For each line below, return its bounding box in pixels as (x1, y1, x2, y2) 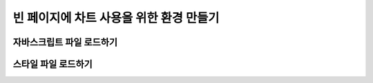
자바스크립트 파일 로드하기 (12, 36, 117, 48)
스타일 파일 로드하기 (12, 58, 93, 70)
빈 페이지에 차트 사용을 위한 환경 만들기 (12, 10, 220, 25)
